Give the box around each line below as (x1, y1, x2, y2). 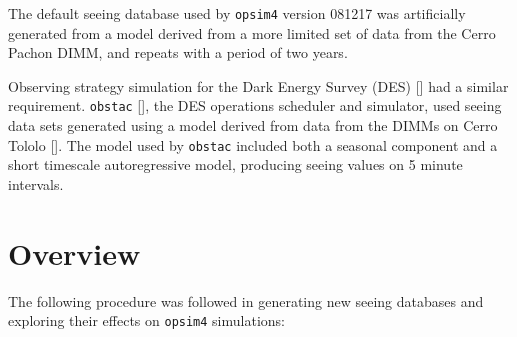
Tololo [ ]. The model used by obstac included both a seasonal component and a (8, 134, 498, 155)
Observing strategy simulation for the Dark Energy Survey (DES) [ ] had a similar (8, 75, 509, 96)
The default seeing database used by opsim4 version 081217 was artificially (8, 3, 466, 23)
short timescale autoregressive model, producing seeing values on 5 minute (8, 154, 463, 175)
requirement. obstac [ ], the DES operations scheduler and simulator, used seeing (8, 95, 502, 116)
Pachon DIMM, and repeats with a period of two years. (8, 42, 348, 63)
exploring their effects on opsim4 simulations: (8, 310, 285, 331)
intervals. (8, 173, 64, 194)
